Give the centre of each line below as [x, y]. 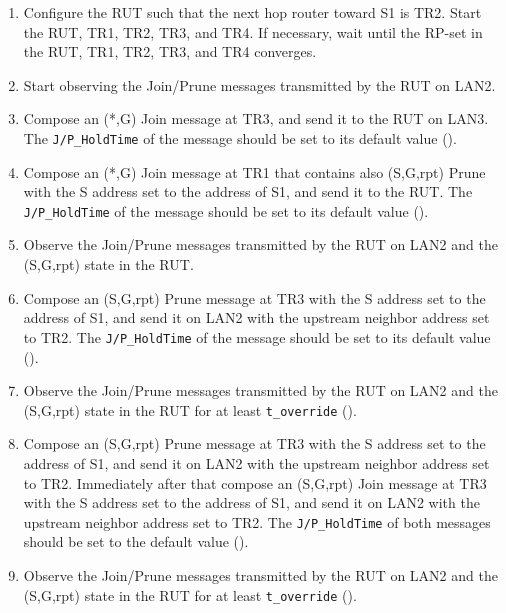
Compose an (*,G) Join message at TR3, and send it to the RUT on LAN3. [256, 118]
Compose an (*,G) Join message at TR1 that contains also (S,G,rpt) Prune [254, 171]
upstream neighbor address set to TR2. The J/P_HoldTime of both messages [257, 521]
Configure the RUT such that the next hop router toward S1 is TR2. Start [252, 12]
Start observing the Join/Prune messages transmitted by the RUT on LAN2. [259, 84]
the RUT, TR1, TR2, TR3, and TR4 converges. [170, 51]
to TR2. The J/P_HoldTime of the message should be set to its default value [257, 336]
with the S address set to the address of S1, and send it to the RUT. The [248, 191]
